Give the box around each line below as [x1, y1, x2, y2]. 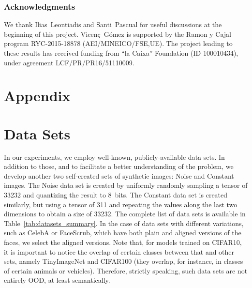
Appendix [4, 86, 71, 106]
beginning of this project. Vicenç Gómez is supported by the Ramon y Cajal [4, 29, 232, 39]
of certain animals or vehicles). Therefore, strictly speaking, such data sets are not [4, 265, 248, 275]
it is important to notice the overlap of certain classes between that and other [4, 246, 235, 257]
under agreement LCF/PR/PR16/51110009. [4, 57, 134, 67]
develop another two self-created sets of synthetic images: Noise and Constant [4, 170, 234, 181]
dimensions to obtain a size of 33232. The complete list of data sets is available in [4, 209, 246, 219]
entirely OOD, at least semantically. [4, 275, 110, 285]
